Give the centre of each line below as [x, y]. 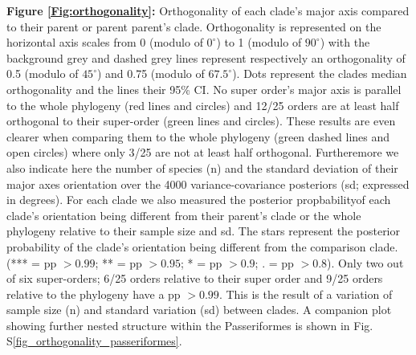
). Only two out [365, 262]
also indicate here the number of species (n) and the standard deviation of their [202, 167]
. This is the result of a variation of [306, 294]
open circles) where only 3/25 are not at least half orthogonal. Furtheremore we [203, 152]
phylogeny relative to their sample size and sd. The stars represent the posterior [203, 231]
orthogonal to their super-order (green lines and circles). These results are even [201, 121]
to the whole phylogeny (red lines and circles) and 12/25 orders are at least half [203, 105]
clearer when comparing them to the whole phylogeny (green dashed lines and [198, 136]
